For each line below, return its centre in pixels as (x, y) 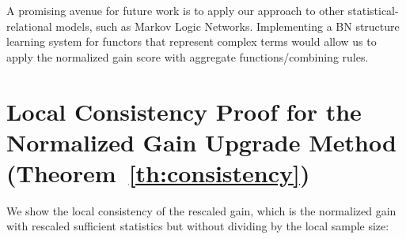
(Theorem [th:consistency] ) (158, 172)
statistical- (373, 10)
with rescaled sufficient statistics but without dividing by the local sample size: (198, 226)
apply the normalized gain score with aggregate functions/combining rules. (188, 56)
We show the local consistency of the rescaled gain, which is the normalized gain (201, 210)
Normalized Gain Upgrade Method (201, 142)
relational (29, 26)
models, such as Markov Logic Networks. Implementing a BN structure (228, 26)
